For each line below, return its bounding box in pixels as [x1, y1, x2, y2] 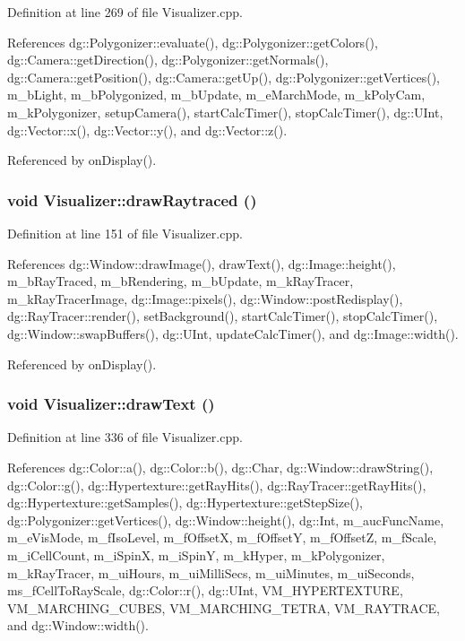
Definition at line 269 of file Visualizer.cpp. [7, 3, 243, 21]
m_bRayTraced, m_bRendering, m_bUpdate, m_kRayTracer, [7, 272, 354, 290]
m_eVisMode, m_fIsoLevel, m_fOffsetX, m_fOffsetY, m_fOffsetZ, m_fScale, [7, 528, 437, 547]
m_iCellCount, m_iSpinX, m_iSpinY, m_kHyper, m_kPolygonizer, [7, 545, 385, 564]
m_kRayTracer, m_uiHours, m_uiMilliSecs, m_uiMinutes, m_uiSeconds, [7, 563, 415, 582]
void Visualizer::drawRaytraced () [7, 188, 257, 211]
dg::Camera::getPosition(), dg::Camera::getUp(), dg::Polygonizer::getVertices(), [7, 67, 440, 86]
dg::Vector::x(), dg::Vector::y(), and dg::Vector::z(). [7, 120, 288, 139]
